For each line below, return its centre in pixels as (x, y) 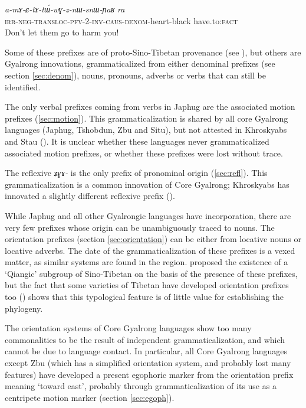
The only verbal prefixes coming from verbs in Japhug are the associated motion (150, 107)
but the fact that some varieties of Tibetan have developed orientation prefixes (147, 285)
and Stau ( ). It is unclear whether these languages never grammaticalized (137, 141)
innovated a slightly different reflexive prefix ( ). (90, 196)
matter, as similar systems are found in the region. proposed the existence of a (147, 262)
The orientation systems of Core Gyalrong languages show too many (128, 328)
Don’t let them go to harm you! (62, 32)
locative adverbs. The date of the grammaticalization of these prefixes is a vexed (150, 250)
